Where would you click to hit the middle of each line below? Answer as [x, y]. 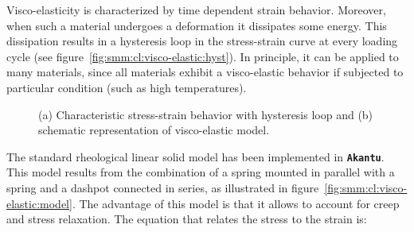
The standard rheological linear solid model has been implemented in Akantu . [195, 156]
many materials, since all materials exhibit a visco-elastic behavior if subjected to [205, 72]
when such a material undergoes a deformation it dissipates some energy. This [197, 25]
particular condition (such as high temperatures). [127, 87]
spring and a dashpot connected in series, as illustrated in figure [163, 188]
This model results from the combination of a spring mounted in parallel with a [201, 172]
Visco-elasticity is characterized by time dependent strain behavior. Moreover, [196, 10]
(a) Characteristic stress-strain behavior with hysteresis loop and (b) [206, 114]
